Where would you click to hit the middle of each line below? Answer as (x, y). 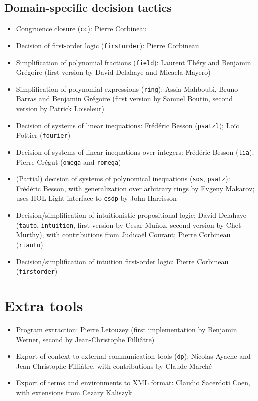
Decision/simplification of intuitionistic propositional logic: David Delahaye (131, 215)
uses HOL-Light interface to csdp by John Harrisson (96, 198)
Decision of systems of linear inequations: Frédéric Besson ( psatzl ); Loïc (127, 125)
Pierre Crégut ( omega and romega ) (68, 162)
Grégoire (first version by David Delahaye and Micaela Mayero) (113, 72)
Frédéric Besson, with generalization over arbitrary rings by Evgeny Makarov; (135, 188)
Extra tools (44, 306)
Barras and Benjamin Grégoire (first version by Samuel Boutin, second (124, 99)
